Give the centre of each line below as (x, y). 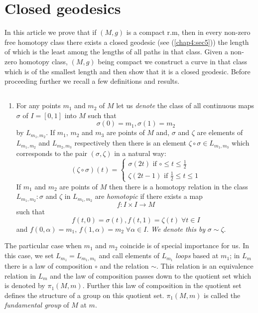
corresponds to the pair (52, 153)
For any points (38, 105)
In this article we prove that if (51, 32)
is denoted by (25, 285)
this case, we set (29, 255)
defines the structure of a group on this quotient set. (84, 295)
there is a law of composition (49, 265)
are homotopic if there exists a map (149, 196)
